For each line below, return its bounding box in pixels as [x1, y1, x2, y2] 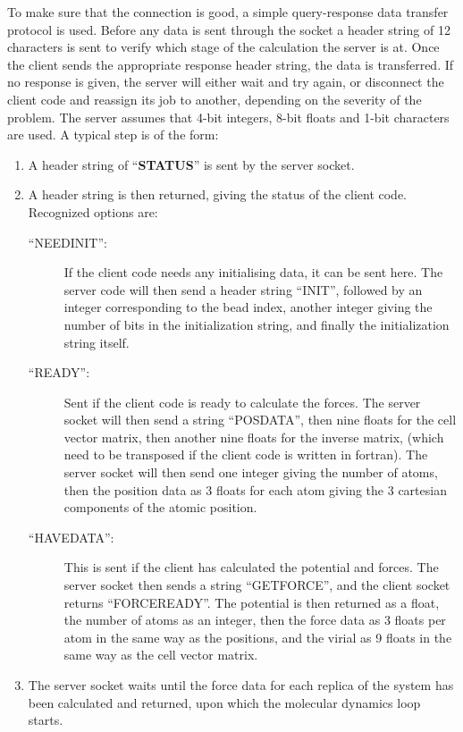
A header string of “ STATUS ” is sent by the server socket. [28, 155, 355, 173]
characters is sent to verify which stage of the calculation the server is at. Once [7, 38, 440, 56]
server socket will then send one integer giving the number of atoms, [63, 463, 438, 482]
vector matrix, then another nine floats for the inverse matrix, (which [63, 427, 444, 446]
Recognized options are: [28, 202, 158, 221]
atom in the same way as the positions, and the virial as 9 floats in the [63, 627, 452, 646]
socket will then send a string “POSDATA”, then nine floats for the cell [63, 410, 457, 429]
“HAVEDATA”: [28, 527, 114, 546]
